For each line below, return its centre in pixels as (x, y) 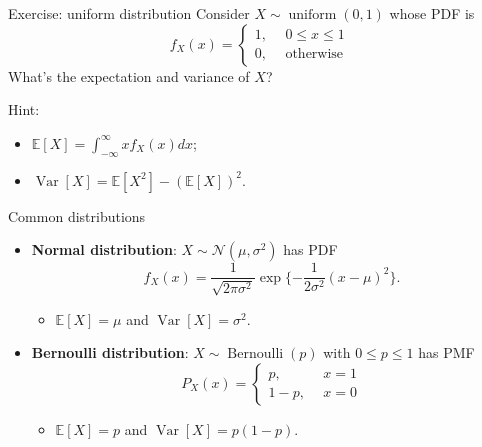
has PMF (446, 352)
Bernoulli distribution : (110, 352)
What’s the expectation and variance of (129, 75)
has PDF (310, 249)
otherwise (314, 54)
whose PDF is (432, 13)
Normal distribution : (104, 249)
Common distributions (77, 215)
